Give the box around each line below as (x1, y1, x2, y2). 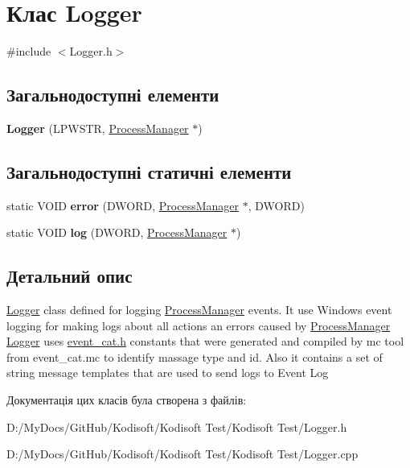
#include (6, 43, 51, 60)
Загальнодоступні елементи (6, 82, 219, 107)
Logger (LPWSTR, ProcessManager (6, 119, 189, 136)
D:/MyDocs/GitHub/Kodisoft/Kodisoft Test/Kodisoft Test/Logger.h (6, 418, 347, 435)
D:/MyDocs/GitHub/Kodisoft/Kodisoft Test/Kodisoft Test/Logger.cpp (6, 445, 359, 462)
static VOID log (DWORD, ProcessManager (6, 224, 228, 241)
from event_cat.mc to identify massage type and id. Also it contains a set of (6, 348, 383, 365)
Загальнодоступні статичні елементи (6, 159, 292, 184)
